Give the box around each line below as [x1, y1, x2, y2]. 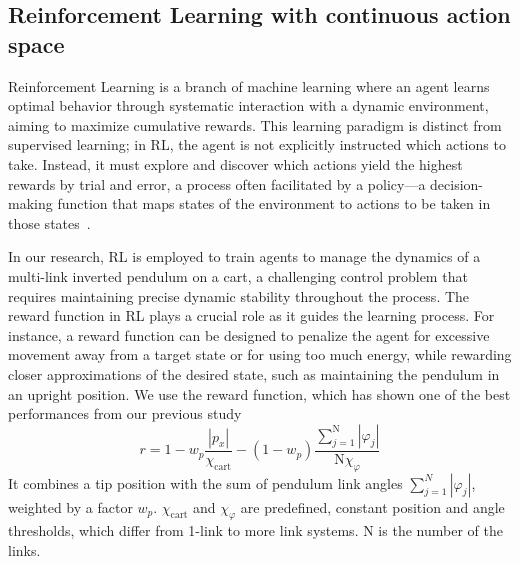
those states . [8, 212, 91, 233]
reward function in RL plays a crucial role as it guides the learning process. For [8, 305, 495, 326]
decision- [430, 173, 484, 194]
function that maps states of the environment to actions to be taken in [57, 193, 491, 214]
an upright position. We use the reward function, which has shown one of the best [8, 383, 511, 404]
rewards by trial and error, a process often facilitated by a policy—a [8, 173, 426, 194]
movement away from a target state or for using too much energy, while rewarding [8, 344, 512, 365]
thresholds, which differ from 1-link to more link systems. [8, 520, 359, 541]
